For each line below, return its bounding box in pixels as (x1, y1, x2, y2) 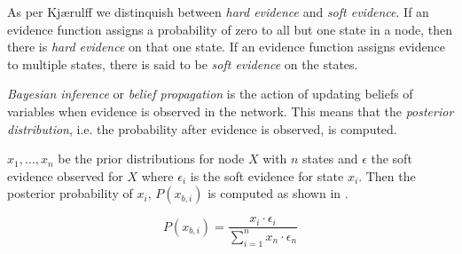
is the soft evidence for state (190, 166, 344, 185)
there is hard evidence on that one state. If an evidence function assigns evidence (7, 37, 445, 56)
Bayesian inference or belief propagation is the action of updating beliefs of (7, 84, 413, 103)
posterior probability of (7, 184, 133, 202)
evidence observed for (7, 166, 123, 185)
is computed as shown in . (208, 184, 348, 202)
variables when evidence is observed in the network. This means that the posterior (7, 101, 454, 120)
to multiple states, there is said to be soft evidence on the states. (7, 54, 358, 73)
